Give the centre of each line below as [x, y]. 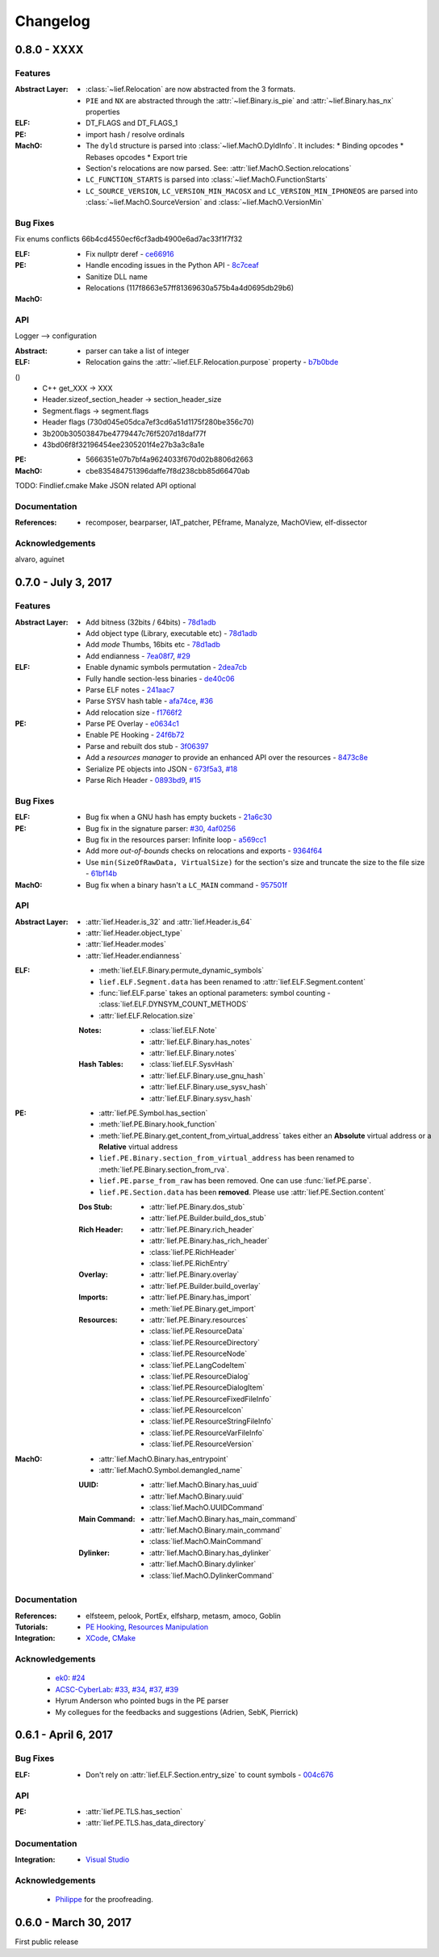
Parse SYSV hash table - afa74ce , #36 [150, 701]
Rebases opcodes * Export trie [137, 157]
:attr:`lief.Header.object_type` [134, 933]
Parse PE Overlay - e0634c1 [132, 724]
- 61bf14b [101, 874]
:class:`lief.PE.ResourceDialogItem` [207, 1387]
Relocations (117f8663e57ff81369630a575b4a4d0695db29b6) [190, 287]
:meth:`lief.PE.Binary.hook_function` [158, 1124]
